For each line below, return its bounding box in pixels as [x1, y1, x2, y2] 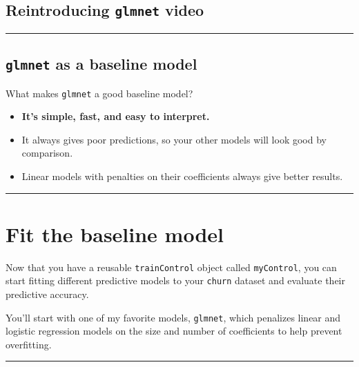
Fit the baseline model [6, 219, 224, 248]
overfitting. [6, 337, 52, 351]
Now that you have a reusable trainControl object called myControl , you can [6, 259, 337, 274]
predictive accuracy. [6, 287, 89, 301]
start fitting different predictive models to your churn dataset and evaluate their [6, 273, 346, 288]
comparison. [21, 146, 73, 160]
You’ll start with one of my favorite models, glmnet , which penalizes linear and [6, 310, 341, 324]
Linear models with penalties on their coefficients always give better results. [21, 169, 343, 183]
